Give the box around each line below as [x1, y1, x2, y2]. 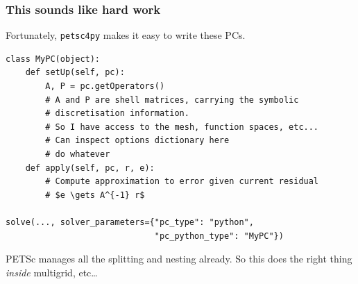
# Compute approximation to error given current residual [45, 176, 319, 187]
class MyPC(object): [6, 53, 101, 64]
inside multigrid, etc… [6, 265, 98, 279]
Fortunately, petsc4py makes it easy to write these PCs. [6, 28, 246, 42]
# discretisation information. [45, 108, 189, 119]
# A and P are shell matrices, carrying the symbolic [45, 94, 299, 105]
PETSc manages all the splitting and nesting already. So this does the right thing [6, 251, 352, 266]
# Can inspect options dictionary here [45, 135, 230, 146]
